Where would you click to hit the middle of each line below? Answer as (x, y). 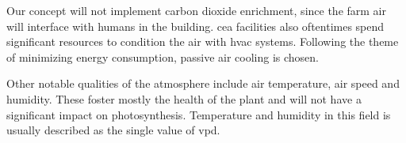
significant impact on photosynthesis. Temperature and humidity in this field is (199, 114)
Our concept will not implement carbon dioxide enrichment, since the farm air (196, 10)
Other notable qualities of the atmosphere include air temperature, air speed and (203, 83)
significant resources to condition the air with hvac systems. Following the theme (203, 41)
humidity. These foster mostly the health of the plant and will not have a (184, 98)
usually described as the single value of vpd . (113, 130)
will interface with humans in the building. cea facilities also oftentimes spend (195, 26)
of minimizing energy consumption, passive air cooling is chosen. (163, 56)
